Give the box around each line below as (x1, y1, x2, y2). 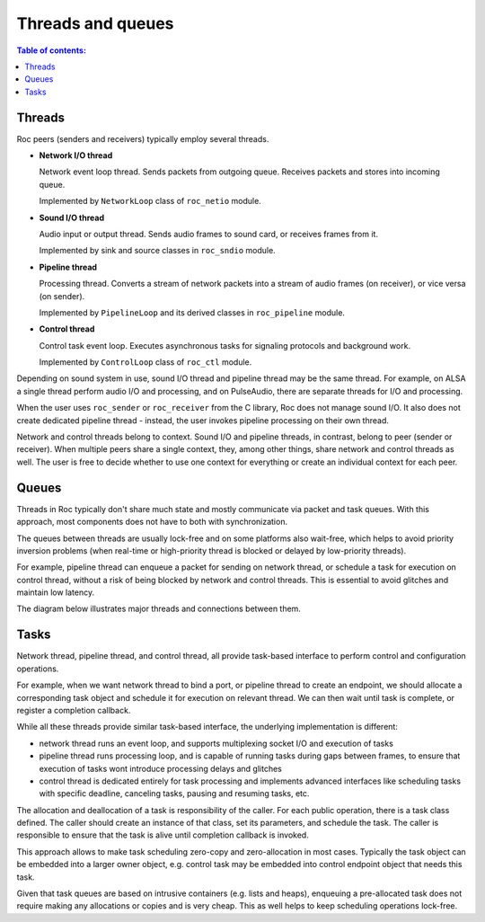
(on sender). (39, 290, 85, 301)
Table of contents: (16, 45, 87, 56)
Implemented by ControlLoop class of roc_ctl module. (39, 357, 252, 368)
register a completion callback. (16, 705, 131, 715)
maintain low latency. (16, 587, 94, 598)
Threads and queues (16, 13, 174, 33)
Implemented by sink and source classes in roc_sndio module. (39, 245, 276, 256)
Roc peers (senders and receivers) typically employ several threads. (16, 133, 269, 144)
